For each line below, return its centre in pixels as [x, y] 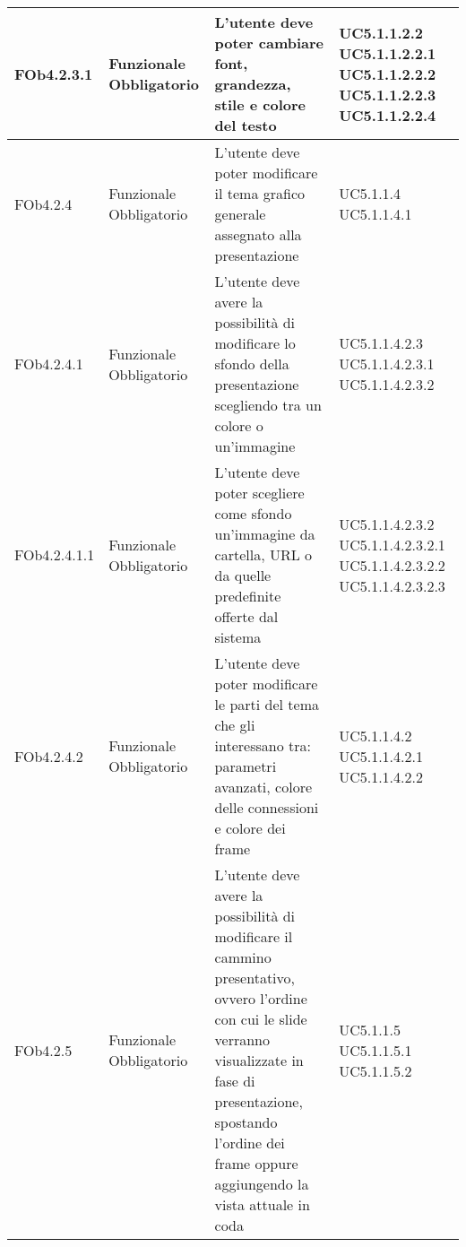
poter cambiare [269, 43]
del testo [246, 125]
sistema [238, 637]
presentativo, [255, 978]
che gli [235, 725]
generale [240, 214]
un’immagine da [265, 534]
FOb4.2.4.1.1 [55, 554]
